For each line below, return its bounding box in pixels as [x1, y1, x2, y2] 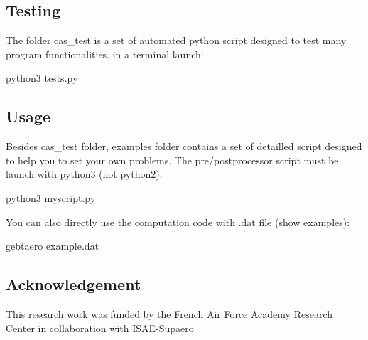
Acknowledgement [6, 273, 141, 295]
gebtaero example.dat [6, 238, 99, 253]
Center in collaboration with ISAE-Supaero [6, 320, 194, 335]
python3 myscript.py [6, 190, 96, 205]
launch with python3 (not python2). [6, 166, 163, 181]
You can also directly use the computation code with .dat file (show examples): [6, 214, 350, 229]
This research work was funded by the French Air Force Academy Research [6, 306, 332, 321]
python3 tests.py [6, 70, 78, 85]
